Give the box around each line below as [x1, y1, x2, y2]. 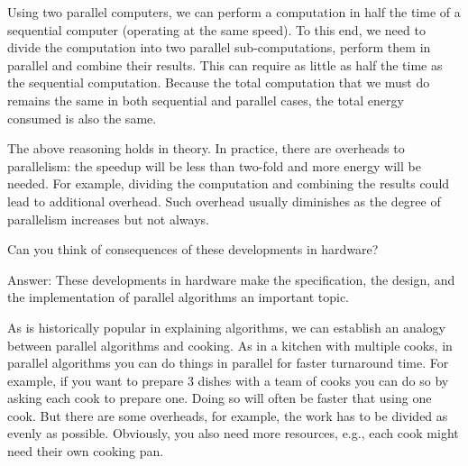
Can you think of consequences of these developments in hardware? [7, 240, 379, 259]
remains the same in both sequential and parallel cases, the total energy [7, 90, 404, 109]
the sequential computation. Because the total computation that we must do [7, 73, 430, 92]
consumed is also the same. [7, 108, 157, 127]
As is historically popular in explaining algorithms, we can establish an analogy [7, 317, 445, 336]
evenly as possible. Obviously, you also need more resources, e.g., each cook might [7, 424, 459, 443]
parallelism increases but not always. [7, 209, 209, 228]
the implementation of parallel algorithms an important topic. [7, 288, 350, 306]
